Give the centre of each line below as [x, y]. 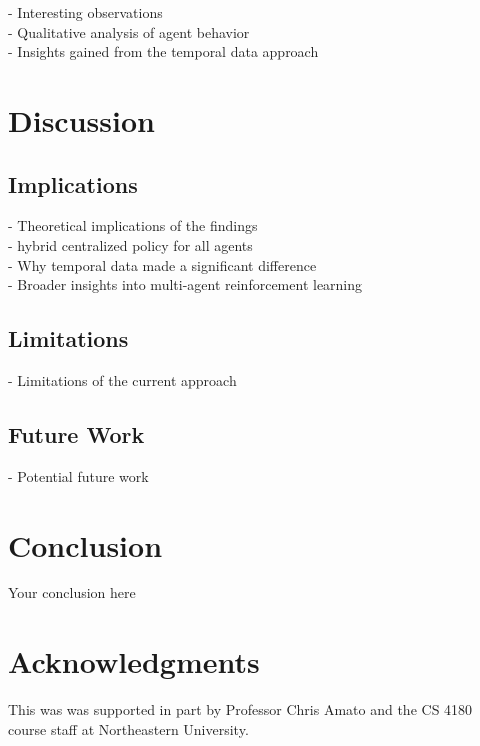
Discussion [81, 119]
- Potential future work [78, 475]
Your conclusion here [72, 592]
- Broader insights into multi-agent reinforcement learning [185, 284]
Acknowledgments [134, 661]
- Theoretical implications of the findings [133, 225]
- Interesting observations [85, 12]
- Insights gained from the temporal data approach [163, 51]
